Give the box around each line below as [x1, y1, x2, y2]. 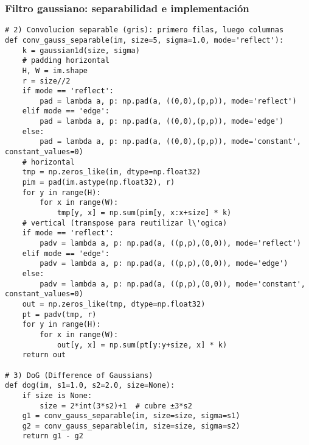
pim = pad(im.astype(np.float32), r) [22, 178, 175, 187]
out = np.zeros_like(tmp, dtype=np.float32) [22, 299, 206, 308]
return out [22, 351, 66, 360]
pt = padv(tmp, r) [22, 310, 97, 319]
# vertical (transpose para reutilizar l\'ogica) [22, 218, 227, 227]
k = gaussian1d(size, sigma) [22, 46, 140, 55]
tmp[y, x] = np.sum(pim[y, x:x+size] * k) [57, 208, 232, 218]
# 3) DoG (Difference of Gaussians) [5, 371, 153, 380]
